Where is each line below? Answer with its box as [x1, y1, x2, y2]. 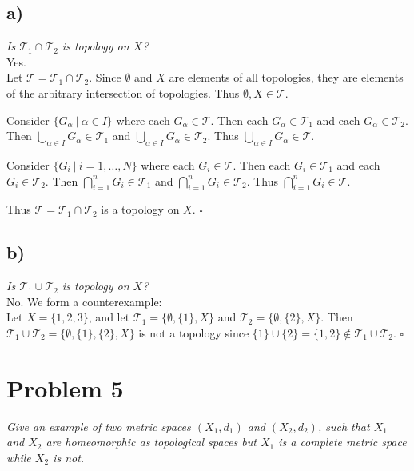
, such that [317, 417, 370, 434]
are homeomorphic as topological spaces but [46, 433, 257, 450]
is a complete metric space [278, 433, 407, 450]
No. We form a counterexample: [6, 293, 162, 309]
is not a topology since [138, 324, 249, 341]
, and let [88, 309, 130, 325]
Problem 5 [6, 371, 124, 404]
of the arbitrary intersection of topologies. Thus [6, 84, 240, 101]
